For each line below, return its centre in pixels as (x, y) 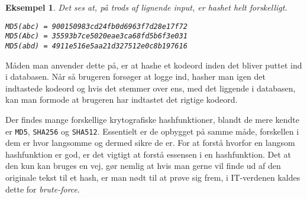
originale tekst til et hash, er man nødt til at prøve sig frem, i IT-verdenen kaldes (153, 177)
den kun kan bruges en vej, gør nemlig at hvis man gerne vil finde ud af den (143, 166)
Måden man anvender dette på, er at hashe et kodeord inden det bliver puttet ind (154, 65)
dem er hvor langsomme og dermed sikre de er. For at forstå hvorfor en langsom (150, 143)
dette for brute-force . (43, 189)
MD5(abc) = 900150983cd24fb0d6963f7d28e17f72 (96, 26)
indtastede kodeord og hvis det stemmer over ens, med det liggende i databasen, (151, 88)
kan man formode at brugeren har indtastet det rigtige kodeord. (122, 99)
